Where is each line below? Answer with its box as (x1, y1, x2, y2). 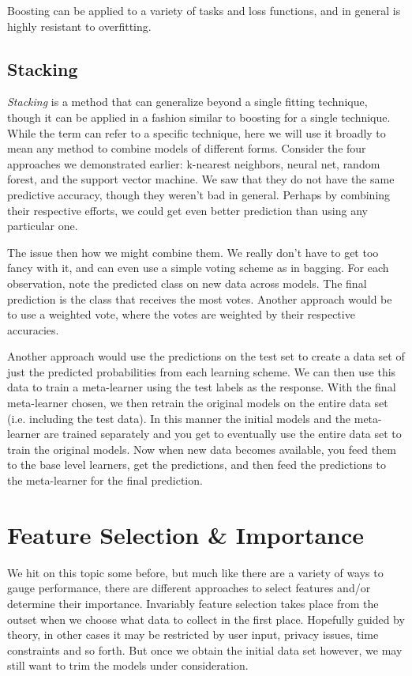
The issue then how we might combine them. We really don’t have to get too (7, 244, 379, 260)
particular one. (7, 217, 78, 234)
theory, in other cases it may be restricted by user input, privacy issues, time (7, 626, 379, 643)
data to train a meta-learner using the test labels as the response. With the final (7, 379, 396, 395)
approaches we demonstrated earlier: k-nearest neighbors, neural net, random (7, 155, 380, 172)
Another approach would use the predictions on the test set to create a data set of (7, 348, 405, 364)
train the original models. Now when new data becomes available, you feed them (7, 440, 396, 457)
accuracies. (7, 321, 59, 338)
